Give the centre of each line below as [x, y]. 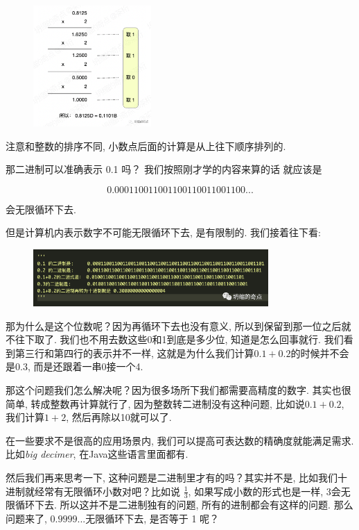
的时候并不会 [320, 353]
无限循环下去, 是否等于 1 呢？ [152, 518]
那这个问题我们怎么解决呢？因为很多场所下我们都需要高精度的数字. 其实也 [174, 389]
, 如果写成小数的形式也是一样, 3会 [264, 491]
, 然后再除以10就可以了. [119, 417]
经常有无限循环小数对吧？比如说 [107, 491]
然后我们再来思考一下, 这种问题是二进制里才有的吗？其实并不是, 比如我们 [172, 477]
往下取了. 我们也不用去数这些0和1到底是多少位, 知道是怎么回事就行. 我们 [179, 339]
